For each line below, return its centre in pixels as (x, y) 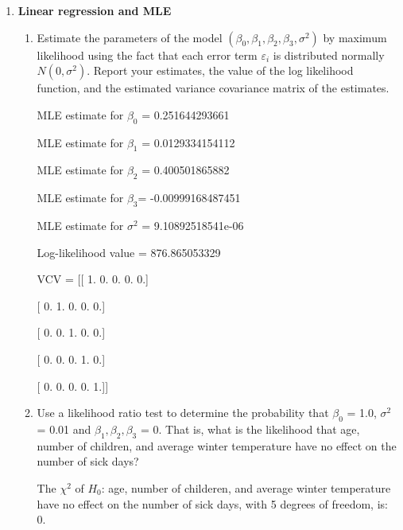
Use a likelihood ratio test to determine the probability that (183, 413)
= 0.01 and (64, 429)
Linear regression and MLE (95, 10)
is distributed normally (329, 55)
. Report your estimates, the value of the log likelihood (220, 70)
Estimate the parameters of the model (130, 37)
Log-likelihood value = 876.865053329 (129, 252)
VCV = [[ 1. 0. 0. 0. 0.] (93, 279)
